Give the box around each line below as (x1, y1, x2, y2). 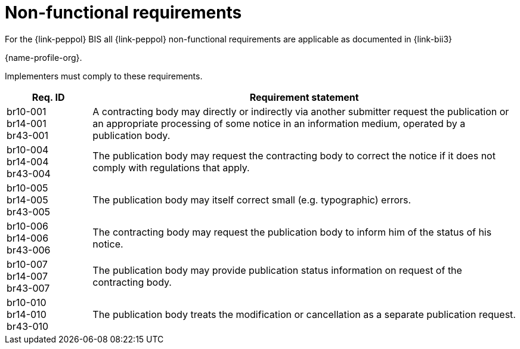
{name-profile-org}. (5, 52, 82, 63)
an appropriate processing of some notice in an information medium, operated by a (92, 117, 466, 129)
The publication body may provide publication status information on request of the (92, 264, 462, 276)
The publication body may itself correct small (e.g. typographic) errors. (92, 193, 411, 206)
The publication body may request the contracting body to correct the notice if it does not (92, 149, 496, 162)
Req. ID (32, 91, 65, 103)
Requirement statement (249, 91, 359, 103)
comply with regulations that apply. (92, 161, 250, 174)
